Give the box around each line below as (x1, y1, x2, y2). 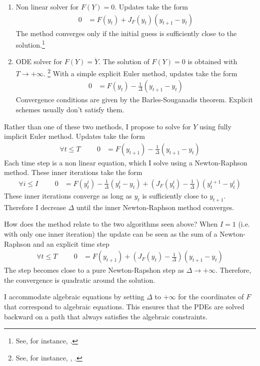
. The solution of (98, 56, 149, 67)
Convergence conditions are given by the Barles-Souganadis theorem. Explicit (15, 94, 253, 105)
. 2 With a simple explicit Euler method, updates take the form (43, 67, 237, 78)
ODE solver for (15, 56, 62, 67)
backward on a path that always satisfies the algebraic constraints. (4, 311, 207, 321)
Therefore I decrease (4, 202, 66, 212)
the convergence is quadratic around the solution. (4, 274, 155, 285)
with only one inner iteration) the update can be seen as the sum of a (4, 228, 217, 239)
